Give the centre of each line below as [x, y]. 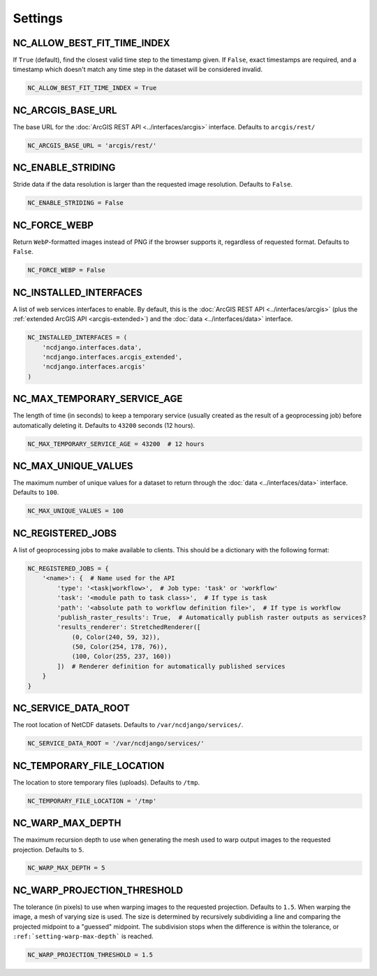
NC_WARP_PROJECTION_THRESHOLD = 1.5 [90, 955]
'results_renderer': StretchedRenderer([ [129, 627]
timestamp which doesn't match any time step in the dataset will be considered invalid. [138, 69]
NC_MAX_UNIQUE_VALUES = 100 [75, 511]
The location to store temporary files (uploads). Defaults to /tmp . [106, 782]
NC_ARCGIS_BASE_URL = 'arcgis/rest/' [92, 145]
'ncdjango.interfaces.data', [92, 347]
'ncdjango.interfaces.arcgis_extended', [112, 357]
